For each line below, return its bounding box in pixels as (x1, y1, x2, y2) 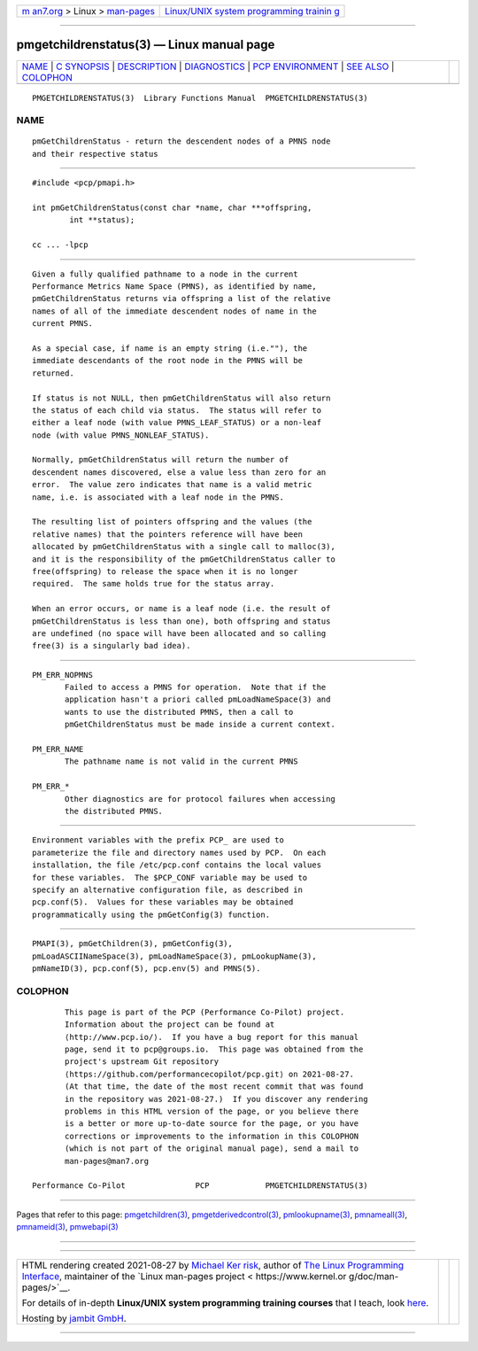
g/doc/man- (348, 1269, 399, 1282)
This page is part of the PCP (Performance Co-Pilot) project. (65, 1006, 345, 1017)
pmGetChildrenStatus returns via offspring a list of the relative (32, 293, 331, 304)
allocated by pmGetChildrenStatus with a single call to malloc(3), (32, 541, 335, 552)
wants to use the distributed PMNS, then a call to (65, 707, 294, 717)
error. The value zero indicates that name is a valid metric (32, 479, 312, 490)
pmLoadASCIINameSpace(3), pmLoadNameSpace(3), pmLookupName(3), (32, 951, 318, 961)
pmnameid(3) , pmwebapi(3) (16, 1222, 119, 1232)
